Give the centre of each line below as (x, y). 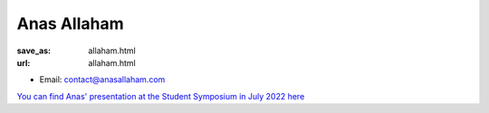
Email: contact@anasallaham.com (102, 80)
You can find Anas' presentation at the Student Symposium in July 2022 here (161, 96)
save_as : (34, 51)
